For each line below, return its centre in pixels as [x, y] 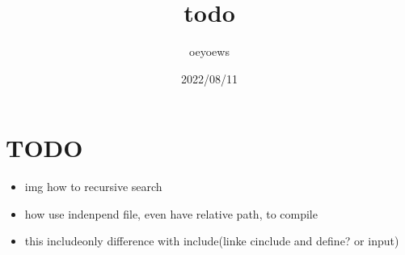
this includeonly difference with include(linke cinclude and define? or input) [212, 241]
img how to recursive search [93, 187]
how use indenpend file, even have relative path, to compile [171, 213]
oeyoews [209, 51]
